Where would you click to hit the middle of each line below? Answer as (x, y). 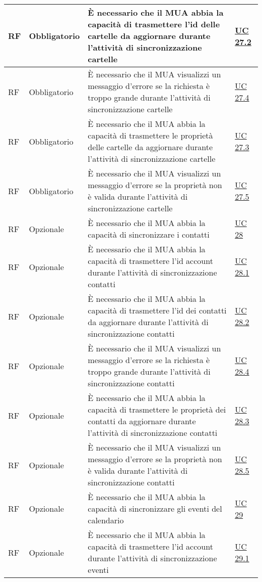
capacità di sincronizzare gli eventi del (155, 508)
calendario (106, 520)
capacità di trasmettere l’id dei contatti (157, 310)
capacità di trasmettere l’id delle (154, 24)
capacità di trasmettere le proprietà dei (157, 409)
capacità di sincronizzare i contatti (149, 234)
